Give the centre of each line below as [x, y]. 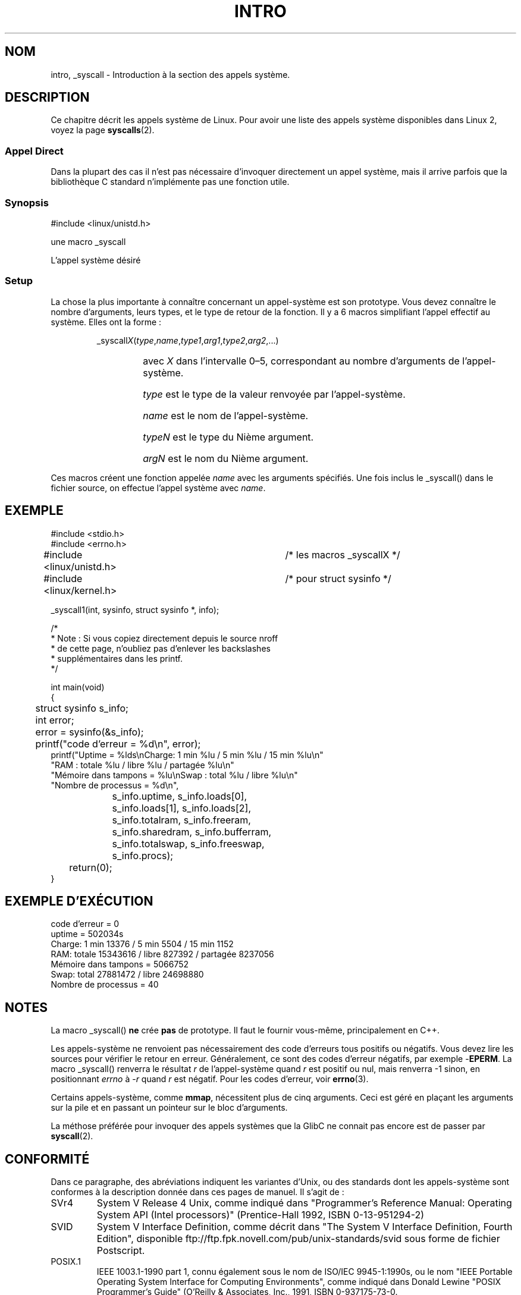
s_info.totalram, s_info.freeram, [181, 820]
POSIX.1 [66, 1262]
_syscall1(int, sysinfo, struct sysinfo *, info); [135, 609]
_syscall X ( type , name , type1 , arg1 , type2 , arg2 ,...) [188, 340]
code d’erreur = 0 [85, 924]
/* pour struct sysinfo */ [338, 578]
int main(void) [78, 687]
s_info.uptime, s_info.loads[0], [180, 796]
